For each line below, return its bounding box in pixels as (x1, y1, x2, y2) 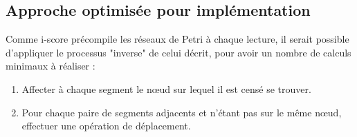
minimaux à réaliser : (6, 59, 95, 73)
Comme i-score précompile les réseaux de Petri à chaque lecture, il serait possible (6, 32, 349, 46)
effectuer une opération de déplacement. (21, 118, 191, 133)
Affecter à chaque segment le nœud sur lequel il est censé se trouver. (21, 81, 311, 96)
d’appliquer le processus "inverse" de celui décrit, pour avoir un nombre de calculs (6, 45, 351, 59)
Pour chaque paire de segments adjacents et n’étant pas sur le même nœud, (21, 105, 342, 119)
